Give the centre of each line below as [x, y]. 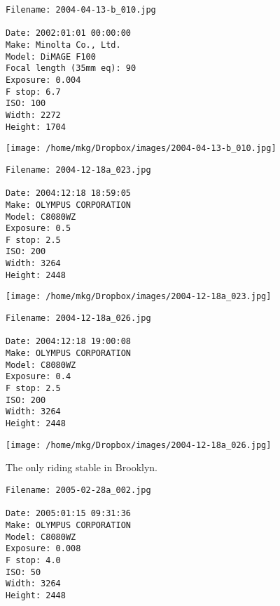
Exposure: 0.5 [38, 229]
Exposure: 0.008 [43, 549]
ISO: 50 [23, 572]
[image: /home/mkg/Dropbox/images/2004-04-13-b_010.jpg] [141, 149]
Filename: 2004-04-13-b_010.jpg [81, 10]
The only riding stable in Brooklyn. [82, 467]
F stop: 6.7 [33, 92]
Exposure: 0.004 [43, 80]
